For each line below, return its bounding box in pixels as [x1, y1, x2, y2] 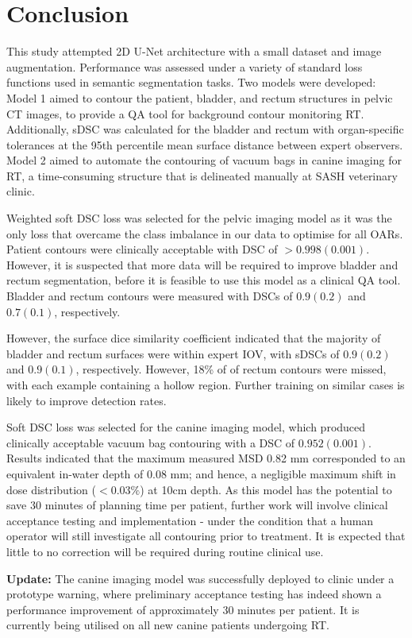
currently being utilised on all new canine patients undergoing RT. [6, 617, 329, 633]
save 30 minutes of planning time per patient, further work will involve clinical [6, 497, 388, 513]
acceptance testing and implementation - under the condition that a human [6, 512, 374, 528]
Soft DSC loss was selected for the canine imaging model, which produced [6, 419, 366, 435]
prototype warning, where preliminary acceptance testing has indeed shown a [6, 586, 382, 602]
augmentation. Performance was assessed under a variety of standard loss [6, 58, 363, 75]
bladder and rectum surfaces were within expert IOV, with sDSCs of [6, 345, 340, 362]
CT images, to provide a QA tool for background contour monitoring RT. [6, 105, 364, 122]
